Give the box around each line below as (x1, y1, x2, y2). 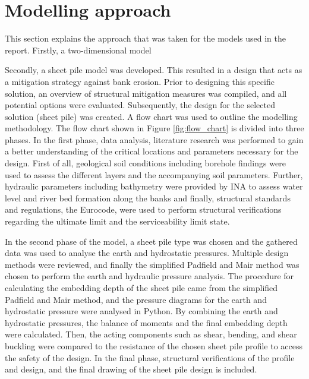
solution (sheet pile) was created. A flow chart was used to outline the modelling (5, 110, 298, 122)
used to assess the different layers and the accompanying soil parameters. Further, (5, 168, 303, 181)
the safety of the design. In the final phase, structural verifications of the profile (5, 351, 295, 364)
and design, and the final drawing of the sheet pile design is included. (5, 363, 257, 375)
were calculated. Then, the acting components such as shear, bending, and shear (5, 328, 297, 340)
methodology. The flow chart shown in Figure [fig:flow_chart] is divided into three (5, 122, 304, 134)
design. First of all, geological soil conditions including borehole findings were (5, 157, 286, 169)
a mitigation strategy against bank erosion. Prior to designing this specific (5, 75, 275, 87)
